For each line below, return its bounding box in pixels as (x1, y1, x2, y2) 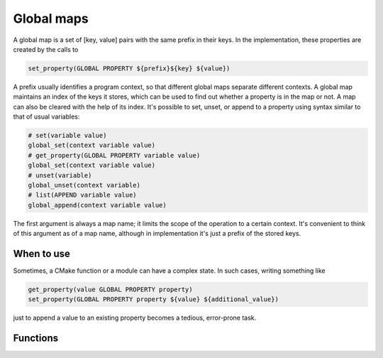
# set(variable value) (28, 131, 107, 140)
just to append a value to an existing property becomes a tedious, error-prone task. (13, 313, 257, 322)
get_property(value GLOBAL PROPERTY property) (28, 286, 193, 294)
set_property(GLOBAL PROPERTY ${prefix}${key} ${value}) (28, 64, 231, 72)
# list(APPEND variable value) (28, 191, 138, 199)
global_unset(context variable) (28, 181, 141, 190)
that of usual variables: (13, 112, 80, 121)
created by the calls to (13, 45, 79, 53)
